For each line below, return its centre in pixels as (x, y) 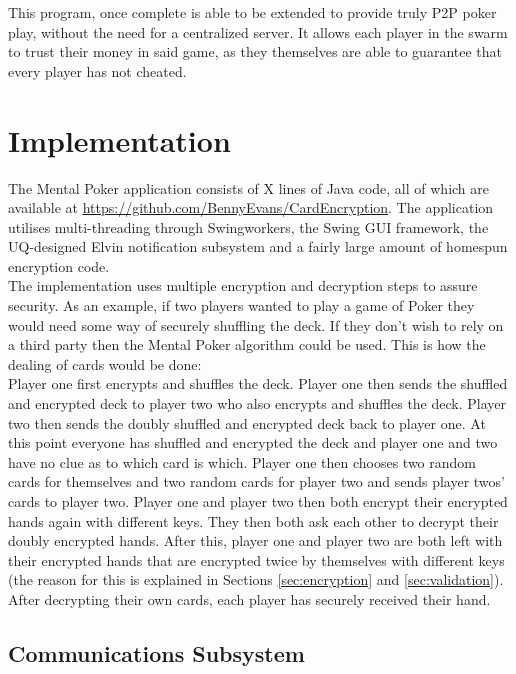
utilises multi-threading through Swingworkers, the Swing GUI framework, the (248, 226)
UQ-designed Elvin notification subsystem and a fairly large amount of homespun (258, 246)
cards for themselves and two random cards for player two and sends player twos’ (256, 481)
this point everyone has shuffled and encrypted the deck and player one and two (253, 442)
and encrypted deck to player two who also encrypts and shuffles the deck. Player (257, 403)
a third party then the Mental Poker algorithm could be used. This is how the (247, 344)
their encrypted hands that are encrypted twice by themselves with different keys (256, 559)
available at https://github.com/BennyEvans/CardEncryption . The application (251, 207)
